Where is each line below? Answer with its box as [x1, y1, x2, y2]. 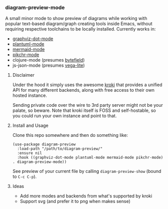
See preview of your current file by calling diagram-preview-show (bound [12, 168, 161, 174]
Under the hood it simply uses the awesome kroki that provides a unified [12, 82, 162, 88]
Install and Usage [12, 122, 49, 129]
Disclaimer [12, 72, 35, 78]
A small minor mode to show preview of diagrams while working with [5, 16, 147, 22]
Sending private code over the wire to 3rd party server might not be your [12, 102, 163, 108]
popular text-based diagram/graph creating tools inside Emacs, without [5, 21, 153, 27]
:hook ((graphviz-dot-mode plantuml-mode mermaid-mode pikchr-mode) [17, 155, 163, 160]
